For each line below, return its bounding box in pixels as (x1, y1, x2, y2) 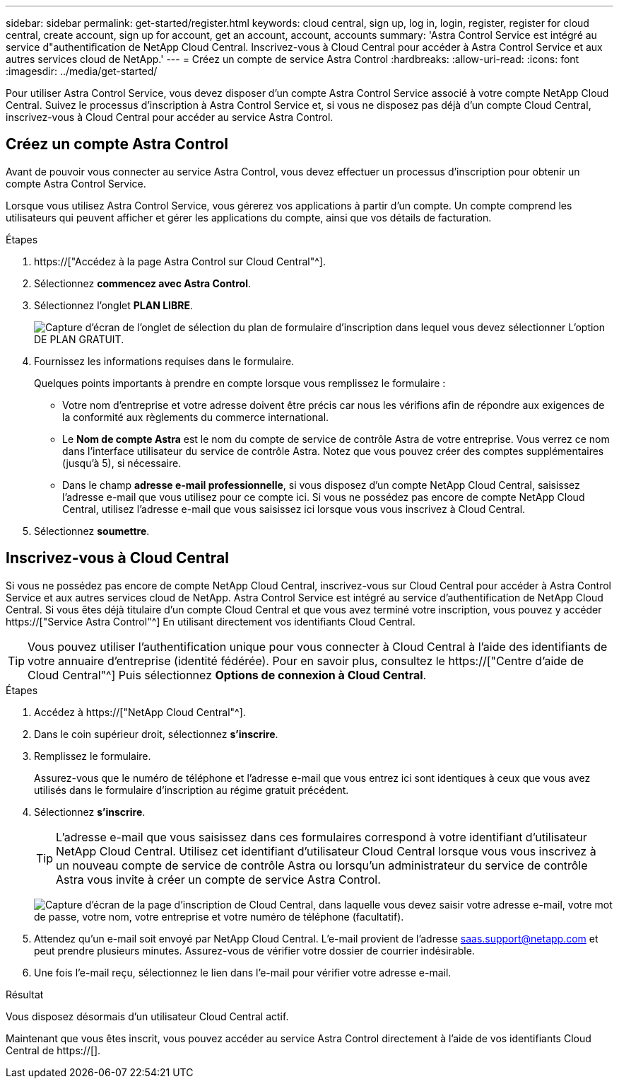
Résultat (6, 988, 44, 1001)
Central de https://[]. (6, 1044, 101, 1056)
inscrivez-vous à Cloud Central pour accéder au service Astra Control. (6, 111, 334, 123)
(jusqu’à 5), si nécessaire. (62, 456, 182, 469)
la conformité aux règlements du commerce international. (62, 410, 329, 423)
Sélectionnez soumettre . (34, 524, 150, 537)
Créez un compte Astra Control (6, 135, 229, 154)
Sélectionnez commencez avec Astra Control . (34, 277, 252, 289)
